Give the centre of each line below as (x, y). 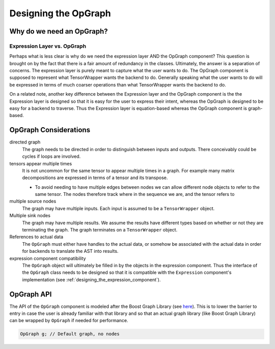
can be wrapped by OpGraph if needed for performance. (69, 321)
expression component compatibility (48, 258)
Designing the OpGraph (60, 13)
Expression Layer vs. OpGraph (48, 46)
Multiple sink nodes (30, 216)
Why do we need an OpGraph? (59, 31)
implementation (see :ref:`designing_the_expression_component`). (91, 279)
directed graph (25, 142)
